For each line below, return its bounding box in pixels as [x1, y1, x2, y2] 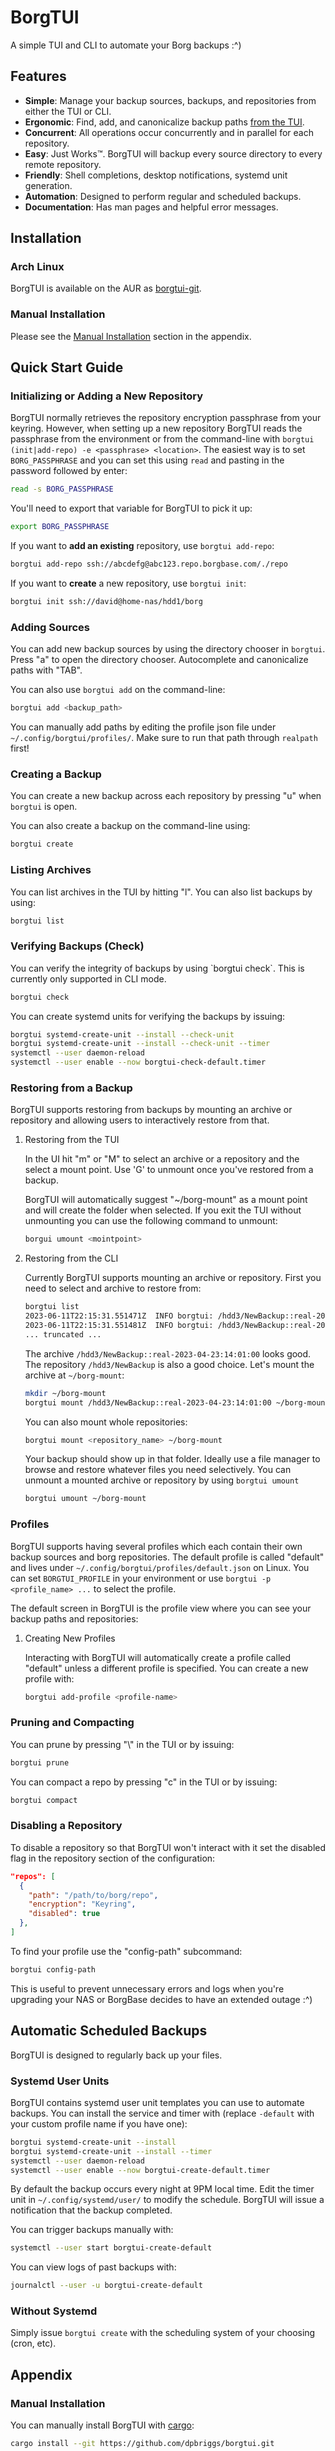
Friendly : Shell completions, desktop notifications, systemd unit [24, 169, 288, 181]
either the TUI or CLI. [24, 105, 112, 117]
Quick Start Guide [10, 359, 124, 376]
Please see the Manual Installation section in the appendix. [10, 330, 252, 342]
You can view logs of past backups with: [10, 2261, 177, 2273]
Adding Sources [10, 620, 91, 634]
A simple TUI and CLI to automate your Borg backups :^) [10, 39, 242, 51]
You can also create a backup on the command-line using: [10, 820, 251, 832]
